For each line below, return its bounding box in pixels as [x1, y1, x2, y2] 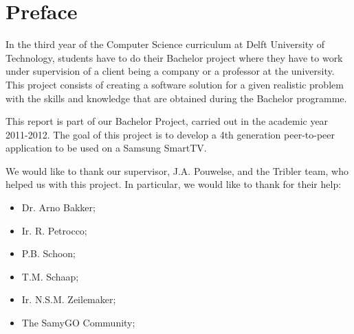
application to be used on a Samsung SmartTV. [5, 141, 207, 155]
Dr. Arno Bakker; [21, 200, 96, 215]
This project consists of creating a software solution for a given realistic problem [5, 77, 344, 91]
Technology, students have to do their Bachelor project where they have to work [5, 50, 343, 64]
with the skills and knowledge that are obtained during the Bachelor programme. [5, 91, 347, 105]
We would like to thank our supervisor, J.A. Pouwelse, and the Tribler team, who [5, 163, 349, 178]
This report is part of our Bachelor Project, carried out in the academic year [5, 114, 329, 128]
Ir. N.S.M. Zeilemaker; [21, 292, 116, 307]
